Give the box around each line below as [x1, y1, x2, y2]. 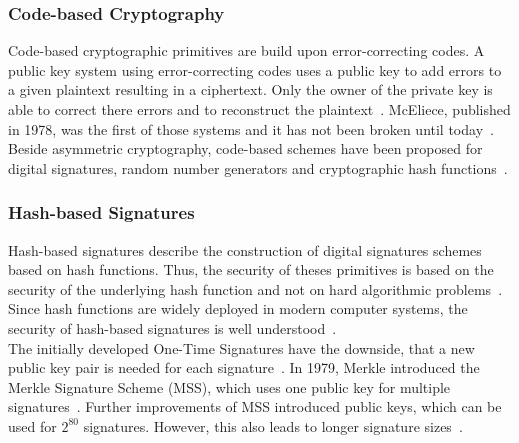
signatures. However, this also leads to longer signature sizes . [83, 415, 463, 436]
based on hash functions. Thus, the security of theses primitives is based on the [8, 259, 494, 280]
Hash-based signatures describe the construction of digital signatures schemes [8, 239, 482, 260]
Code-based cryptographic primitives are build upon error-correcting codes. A [8, 40, 485, 61]
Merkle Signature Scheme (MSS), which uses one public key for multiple [8, 376, 451, 397]
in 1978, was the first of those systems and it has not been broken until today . [8, 118, 494, 139]
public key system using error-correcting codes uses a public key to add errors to [8, 59, 502, 80]
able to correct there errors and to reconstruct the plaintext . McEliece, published [8, 99, 511, 119]
